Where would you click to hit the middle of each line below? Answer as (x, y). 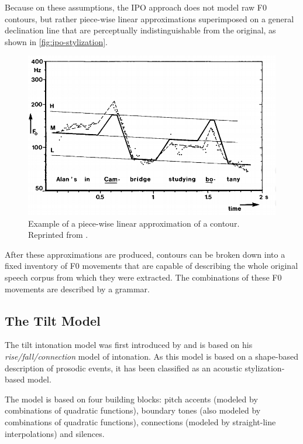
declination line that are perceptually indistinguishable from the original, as (140, 30)
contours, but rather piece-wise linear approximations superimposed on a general (149, 18)
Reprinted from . (58, 235)
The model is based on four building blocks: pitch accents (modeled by (131, 399)
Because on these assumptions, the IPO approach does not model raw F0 (136, 7)
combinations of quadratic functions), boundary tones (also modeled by (133, 410)
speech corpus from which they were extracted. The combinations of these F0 (143, 277)
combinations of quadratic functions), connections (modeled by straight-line (140, 422)
